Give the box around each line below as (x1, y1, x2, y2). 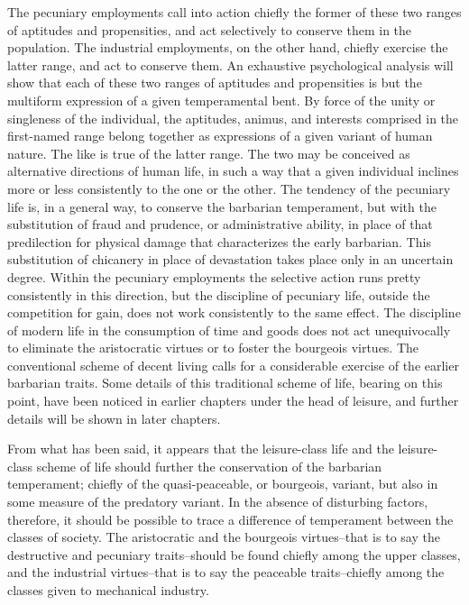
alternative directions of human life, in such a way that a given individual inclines (7, 161, 459, 180)
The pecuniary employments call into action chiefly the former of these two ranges (7, 3, 462, 21)
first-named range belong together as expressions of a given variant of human (7, 126, 433, 145)
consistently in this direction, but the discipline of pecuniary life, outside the (7, 285, 430, 304)
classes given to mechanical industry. (7, 581, 209, 599)
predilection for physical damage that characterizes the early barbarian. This (7, 232, 431, 251)
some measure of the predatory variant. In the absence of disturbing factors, (7, 492, 428, 511)
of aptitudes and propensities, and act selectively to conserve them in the (7, 20, 412, 39)
